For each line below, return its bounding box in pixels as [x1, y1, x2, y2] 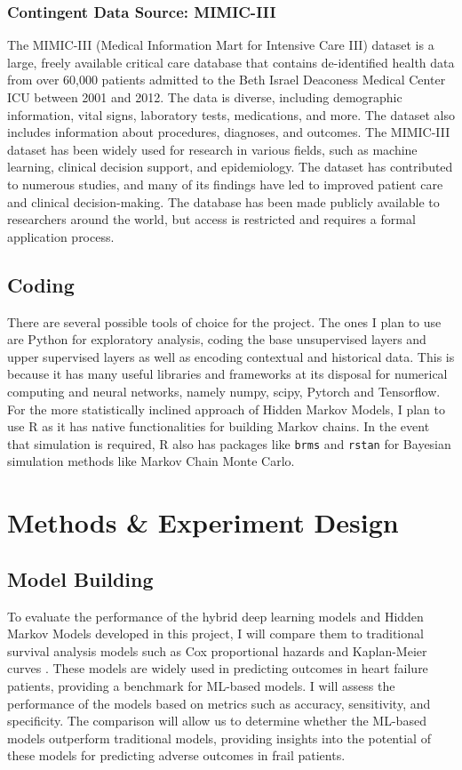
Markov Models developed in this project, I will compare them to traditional [7, 624, 424, 643]
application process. [7, 227, 115, 245]
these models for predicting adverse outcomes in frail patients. [7, 746, 346, 765]
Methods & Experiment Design [7, 504, 399, 541]
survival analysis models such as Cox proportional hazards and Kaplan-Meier [7, 641, 427, 660]
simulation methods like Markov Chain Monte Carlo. [7, 452, 295, 470]
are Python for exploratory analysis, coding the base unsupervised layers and [7, 330, 426, 349]
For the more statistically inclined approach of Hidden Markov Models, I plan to [7, 399, 445, 418]
